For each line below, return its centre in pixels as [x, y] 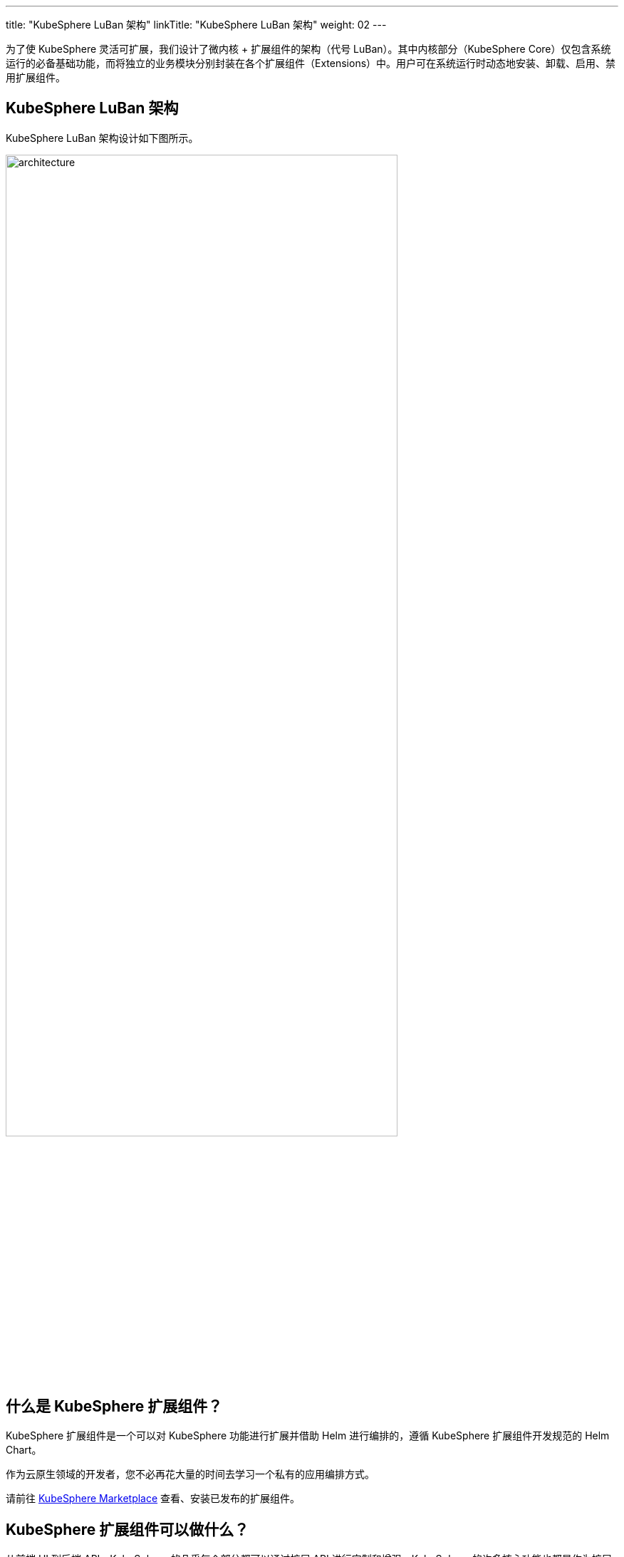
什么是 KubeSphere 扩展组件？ [114, 1406]
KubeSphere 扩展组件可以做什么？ [128, 1529]
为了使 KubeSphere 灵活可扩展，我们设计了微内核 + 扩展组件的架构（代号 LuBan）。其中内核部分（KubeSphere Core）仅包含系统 [308, 49]
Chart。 [24, 1450]
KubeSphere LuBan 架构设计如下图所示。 [102, 138]
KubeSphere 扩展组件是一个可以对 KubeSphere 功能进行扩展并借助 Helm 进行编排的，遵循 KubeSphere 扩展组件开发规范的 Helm [308, 1436]
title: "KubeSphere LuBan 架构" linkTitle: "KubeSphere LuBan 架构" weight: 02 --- [196, 25]
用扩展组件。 [36, 77]
